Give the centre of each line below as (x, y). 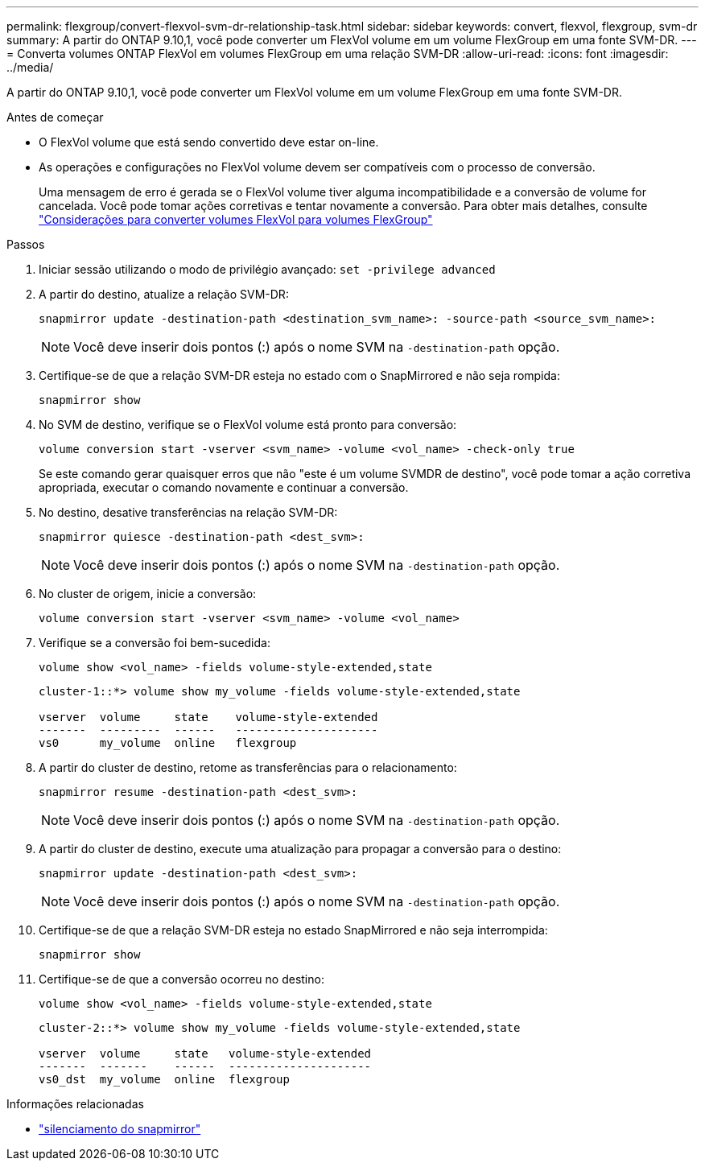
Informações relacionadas (75, 1104)
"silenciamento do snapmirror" (120, 1129)
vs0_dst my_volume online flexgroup (164, 1079)
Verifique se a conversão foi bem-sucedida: (155, 643)
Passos (26, 244)
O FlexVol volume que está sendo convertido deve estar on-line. (209, 142)
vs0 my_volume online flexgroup (168, 743)
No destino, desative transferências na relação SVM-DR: (188, 512)
